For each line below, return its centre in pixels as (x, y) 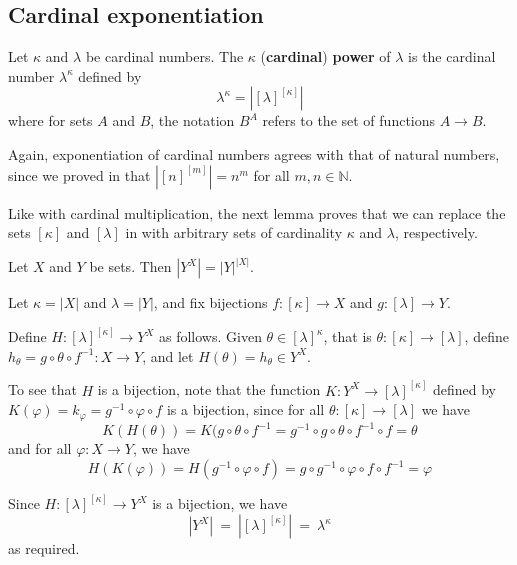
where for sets (50, 120)
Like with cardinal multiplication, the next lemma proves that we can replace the (257, 212)
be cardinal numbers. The (164, 56)
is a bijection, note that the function (209, 389)
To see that (42, 389)
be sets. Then (130, 266)
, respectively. (436, 232)
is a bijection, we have (220, 503)
